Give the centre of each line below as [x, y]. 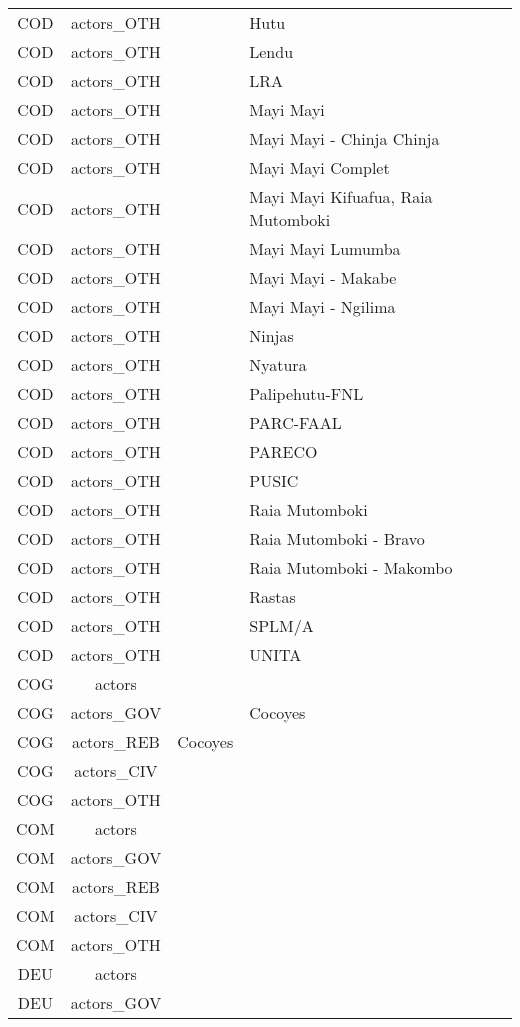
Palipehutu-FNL [306, 393]
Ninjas [271, 335]
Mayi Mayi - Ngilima [322, 306]
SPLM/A [281, 625]
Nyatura [278, 364]
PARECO [283, 451]
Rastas [272, 596]
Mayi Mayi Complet [319, 167]
